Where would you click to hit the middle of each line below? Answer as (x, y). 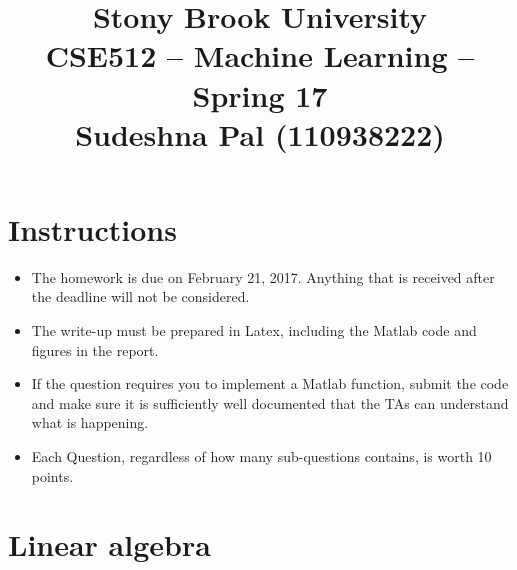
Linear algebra (109, 544)
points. (52, 475)
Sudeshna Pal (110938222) (260, 133)
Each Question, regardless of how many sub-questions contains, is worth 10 (261, 456)
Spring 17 (260, 94)
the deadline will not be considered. (140, 296)
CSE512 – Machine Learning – (260, 55)
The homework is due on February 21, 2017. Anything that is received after (263, 276)
